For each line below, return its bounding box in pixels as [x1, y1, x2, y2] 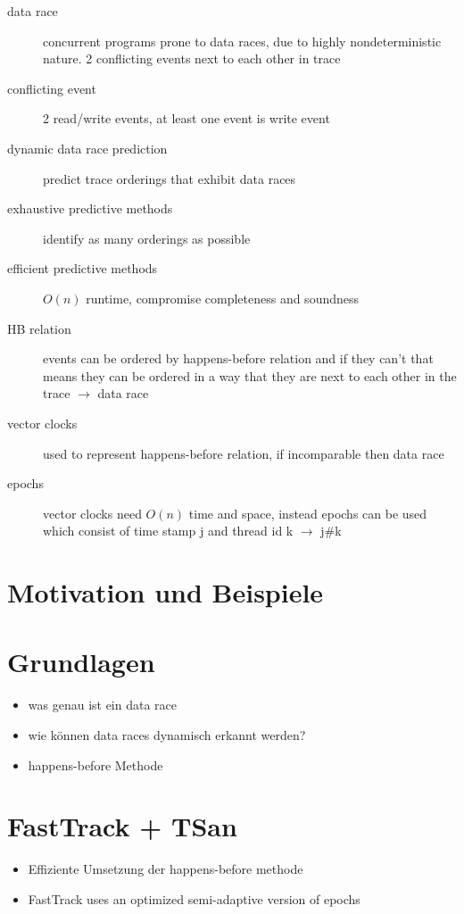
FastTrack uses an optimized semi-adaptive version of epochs [28, 889, 360, 908]
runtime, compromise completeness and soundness [86, 288, 360, 307]
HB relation [7, 319, 71, 337]
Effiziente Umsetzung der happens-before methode [28, 860, 303, 878]
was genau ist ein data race [28, 695, 178, 714]
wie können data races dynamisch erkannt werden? [28, 725, 306, 744]
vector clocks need [43, 503, 142, 522]
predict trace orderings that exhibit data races [43, 169, 296, 187]
